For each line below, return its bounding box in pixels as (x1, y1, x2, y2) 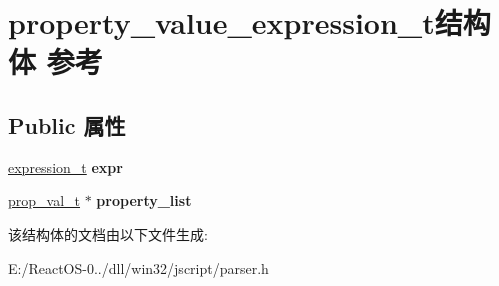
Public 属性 (8, 109, 126, 140)
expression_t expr (8, 156, 123, 177)
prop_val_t (8, 190, 81, 211)
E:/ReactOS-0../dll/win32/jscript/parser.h (8, 257, 269, 278)
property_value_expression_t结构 (8, 2, 491, 43)
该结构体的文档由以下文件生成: (8, 223, 208, 244)
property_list (96, 190, 192, 211)
